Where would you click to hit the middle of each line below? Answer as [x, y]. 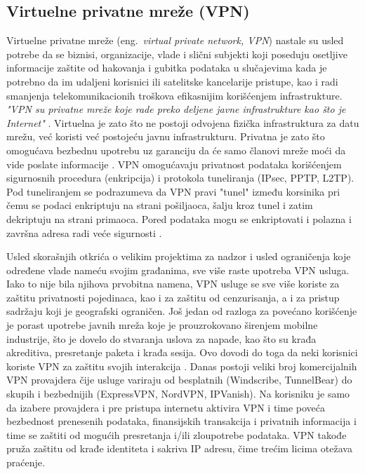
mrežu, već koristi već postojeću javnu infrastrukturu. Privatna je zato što [166, 136]
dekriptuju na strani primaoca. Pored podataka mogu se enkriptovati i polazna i [179, 218]
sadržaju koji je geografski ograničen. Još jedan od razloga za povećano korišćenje [182, 311]
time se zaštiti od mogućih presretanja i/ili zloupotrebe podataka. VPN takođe [177, 434]
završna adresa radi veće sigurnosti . [84, 232]
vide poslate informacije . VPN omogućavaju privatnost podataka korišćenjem [174, 164]
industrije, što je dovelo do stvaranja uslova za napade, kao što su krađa [161, 338]
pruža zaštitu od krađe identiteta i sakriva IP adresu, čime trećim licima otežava [179, 448]
